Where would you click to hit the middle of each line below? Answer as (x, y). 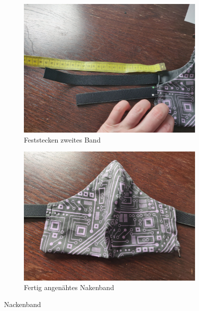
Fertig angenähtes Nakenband (69, 287)
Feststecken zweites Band (62, 139)
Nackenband (23, 304)
